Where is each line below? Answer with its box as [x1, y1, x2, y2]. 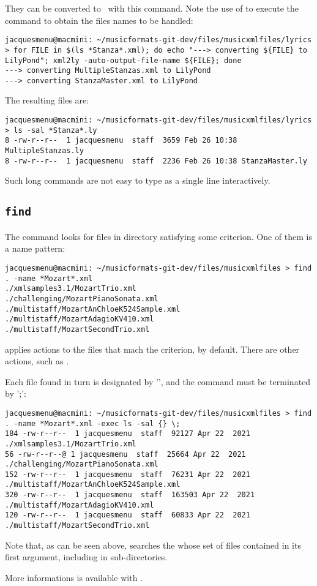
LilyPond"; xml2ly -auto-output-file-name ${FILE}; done [5, 56, 242, 65]
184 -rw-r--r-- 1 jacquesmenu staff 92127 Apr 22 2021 [5, 429, 250, 438]
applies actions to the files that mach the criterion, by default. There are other [5, 342, 300, 355]
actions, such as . [5, 355, 69, 367]
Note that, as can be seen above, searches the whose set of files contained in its [5, 538, 301, 551]
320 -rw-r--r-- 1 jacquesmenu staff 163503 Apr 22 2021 [5, 490, 255, 500]
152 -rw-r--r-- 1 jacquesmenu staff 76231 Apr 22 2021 [5, 470, 250, 479]
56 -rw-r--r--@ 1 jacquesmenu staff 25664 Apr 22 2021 [5, 449, 246, 459]
